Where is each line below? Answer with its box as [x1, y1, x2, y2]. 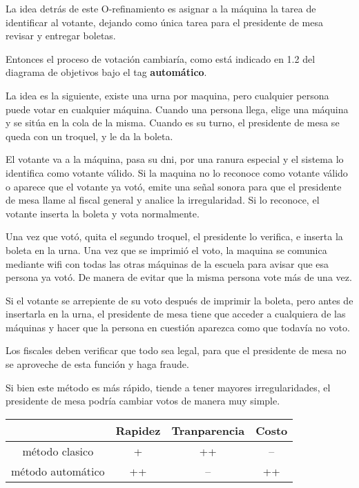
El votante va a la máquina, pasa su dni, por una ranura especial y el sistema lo [6, 152, 344, 166]
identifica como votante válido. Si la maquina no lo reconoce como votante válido [6, 165, 348, 179]
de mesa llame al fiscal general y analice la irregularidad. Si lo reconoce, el [6, 193, 320, 207]
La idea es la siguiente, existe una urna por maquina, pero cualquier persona [6, 88, 329, 102]
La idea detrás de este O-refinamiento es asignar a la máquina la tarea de [6, 1, 316, 15]
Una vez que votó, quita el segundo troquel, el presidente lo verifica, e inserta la [6, 229, 343, 244]
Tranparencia [171, 422, 245, 438]
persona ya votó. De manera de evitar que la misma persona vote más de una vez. [6, 270, 352, 284]
